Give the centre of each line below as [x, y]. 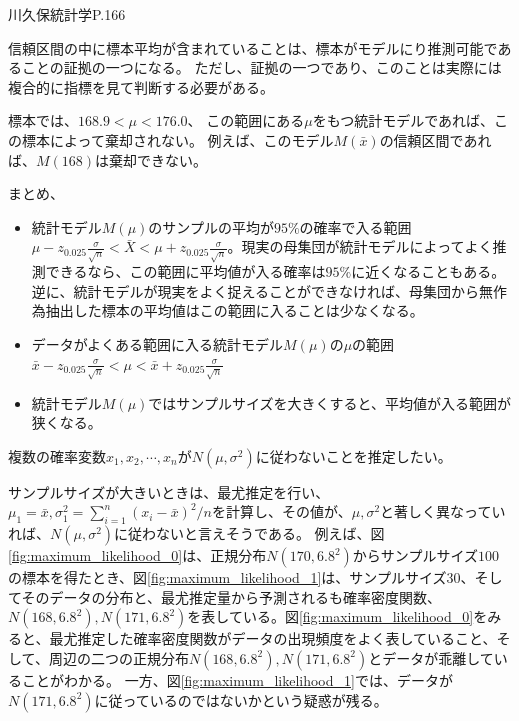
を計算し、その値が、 [281, 511]
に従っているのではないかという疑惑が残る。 [241, 699]
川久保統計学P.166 [67, 14]
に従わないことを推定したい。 [353, 455]
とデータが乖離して [431, 657]
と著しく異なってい [443, 511]
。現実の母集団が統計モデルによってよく [360, 246]
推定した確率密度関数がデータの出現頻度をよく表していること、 [287, 638]
